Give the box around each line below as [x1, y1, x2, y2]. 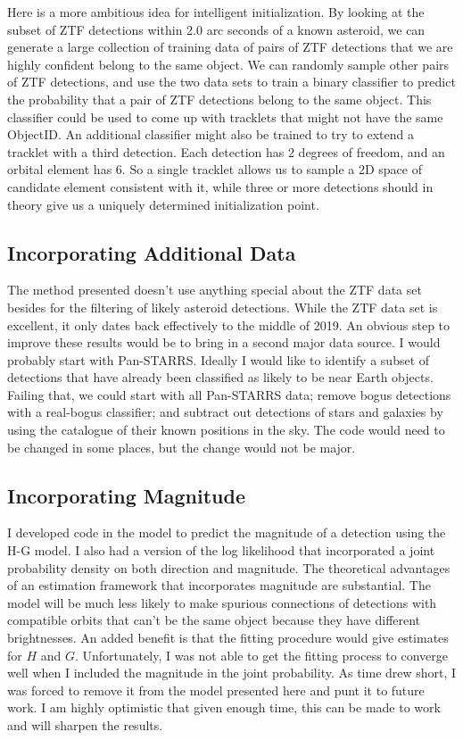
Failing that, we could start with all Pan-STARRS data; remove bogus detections [7, 385, 451, 403]
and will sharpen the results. [7, 716, 163, 734]
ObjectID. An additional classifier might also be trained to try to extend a [7, 125, 414, 144]
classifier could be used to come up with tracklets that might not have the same [7, 107, 443, 126]
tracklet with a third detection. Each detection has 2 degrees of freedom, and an [7, 142, 445, 161]
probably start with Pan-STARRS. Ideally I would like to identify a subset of [7, 350, 430, 369]
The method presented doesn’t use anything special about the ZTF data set [7, 280, 422, 299]
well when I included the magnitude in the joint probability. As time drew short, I [7, 663, 457, 682]
